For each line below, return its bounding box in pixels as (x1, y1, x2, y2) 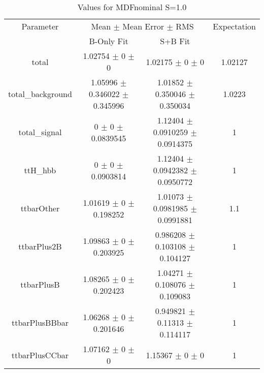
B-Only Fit (89, 35, 128, 47)
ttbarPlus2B (18, 240, 62, 252)
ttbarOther (20, 202, 60, 214)
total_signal (18, 126, 62, 138)
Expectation (213, 20, 256, 32)
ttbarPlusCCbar (11, 349, 69, 361)
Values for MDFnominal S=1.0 (77, 1, 187, 13)
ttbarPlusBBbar (11, 317, 69, 328)
